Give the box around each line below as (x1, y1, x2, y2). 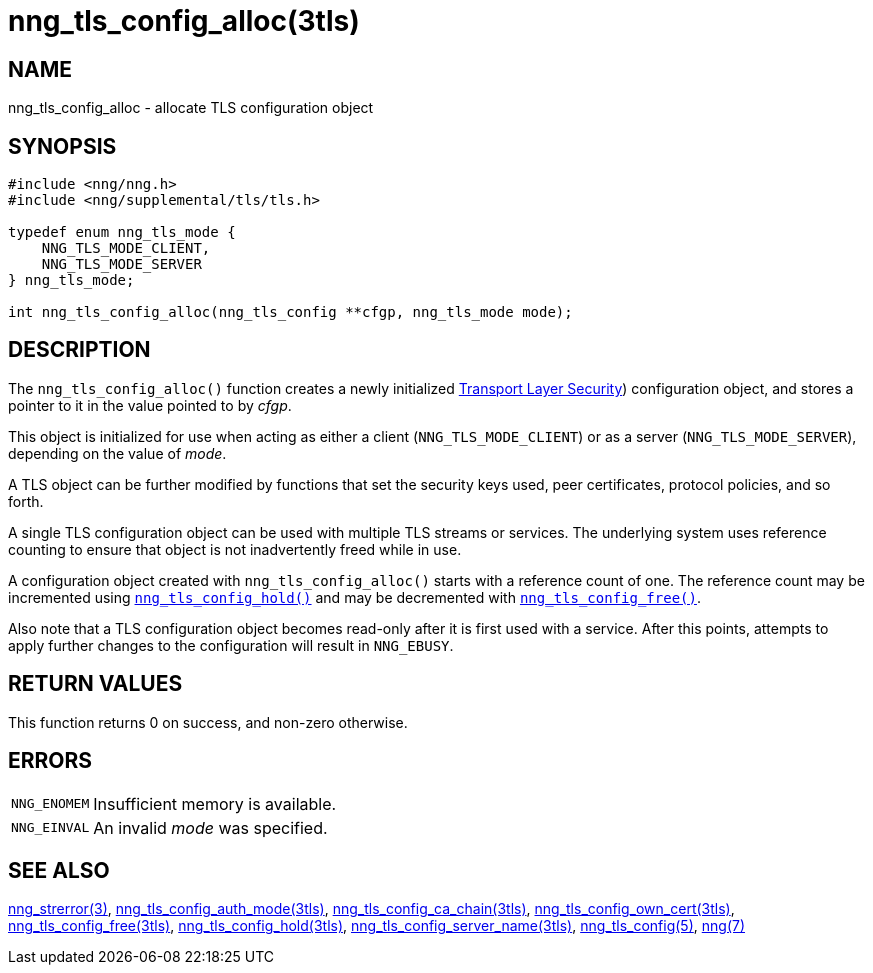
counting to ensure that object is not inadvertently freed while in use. (8, 540, 462, 558)
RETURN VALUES (8, 671, 183, 697)
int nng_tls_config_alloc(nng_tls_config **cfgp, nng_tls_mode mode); (8, 304, 573, 321)
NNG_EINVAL (11, 820, 90, 836)
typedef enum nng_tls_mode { (8, 224, 236, 241)
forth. (8, 492, 44, 510)
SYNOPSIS (8, 133, 117, 159)
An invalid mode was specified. (93, 817, 328, 838)
